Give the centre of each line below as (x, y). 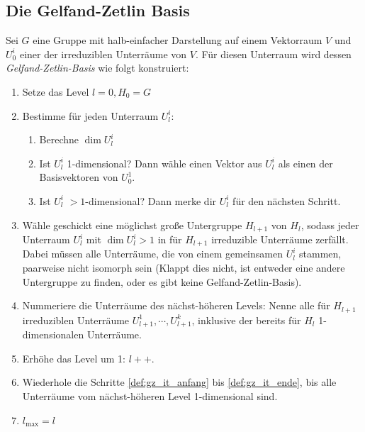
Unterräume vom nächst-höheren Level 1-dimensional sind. (150, 395)
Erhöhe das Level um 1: (74, 358)
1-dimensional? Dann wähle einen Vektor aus (164, 163)
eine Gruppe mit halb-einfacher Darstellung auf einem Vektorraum (178, 40)
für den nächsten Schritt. (287, 200)
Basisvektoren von (79, 177)
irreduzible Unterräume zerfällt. (280, 239)
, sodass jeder (330, 225)
